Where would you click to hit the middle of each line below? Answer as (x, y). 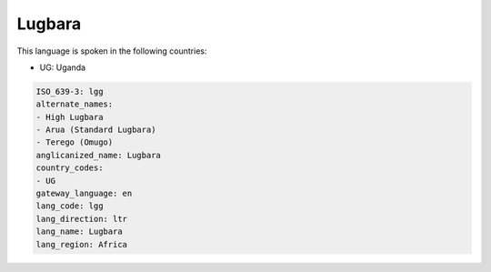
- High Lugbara (70, 117)
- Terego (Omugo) (75, 142)
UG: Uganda (63, 67)
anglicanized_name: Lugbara (98, 155)
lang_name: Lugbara (79, 232)
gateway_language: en (84, 194)
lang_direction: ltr (81, 219)
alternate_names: (75, 104)
